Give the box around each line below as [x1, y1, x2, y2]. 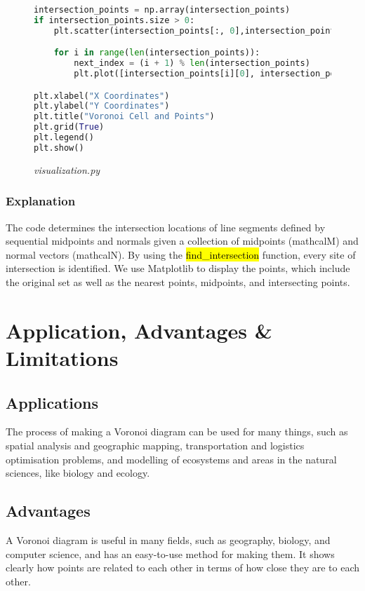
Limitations [6, 343, 119, 372]
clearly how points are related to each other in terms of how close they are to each [6, 560, 359, 575]
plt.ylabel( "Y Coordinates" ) [34, 101, 170, 111]
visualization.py [34, 162, 100, 177]
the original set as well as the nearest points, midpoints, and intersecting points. [6, 275, 350, 289]
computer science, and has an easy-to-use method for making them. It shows [6, 546, 335, 561]
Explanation [6, 192, 76, 210]
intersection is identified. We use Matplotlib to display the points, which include [6, 261, 350, 276]
